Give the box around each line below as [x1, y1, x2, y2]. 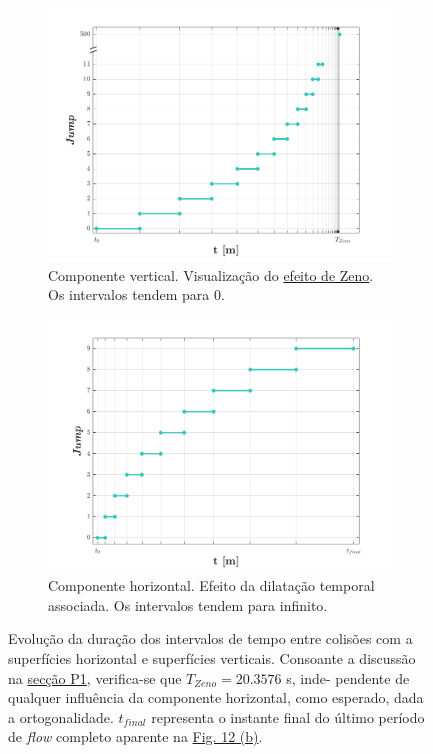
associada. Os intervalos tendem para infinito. [48, 594, 328, 615]
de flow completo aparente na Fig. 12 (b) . [8, 726, 263, 747]
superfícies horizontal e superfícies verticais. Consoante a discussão [8, 648, 416, 669]
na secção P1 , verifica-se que [8, 667, 182, 688]
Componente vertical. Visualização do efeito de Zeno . [48, 264, 374, 285]
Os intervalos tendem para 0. [48, 284, 225, 305]
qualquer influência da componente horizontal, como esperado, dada [8, 687, 424, 708]
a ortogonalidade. [8, 706, 114, 727]
